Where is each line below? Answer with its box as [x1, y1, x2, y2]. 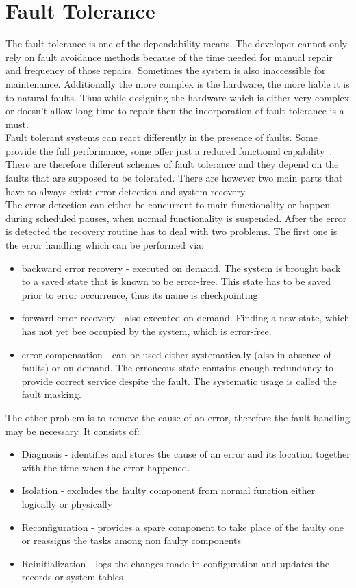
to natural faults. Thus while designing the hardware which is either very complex [5, 90, 350, 104]
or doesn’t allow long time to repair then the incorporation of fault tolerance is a [5, 103, 344, 118]
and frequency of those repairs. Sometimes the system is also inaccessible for [5, 63, 326, 77]
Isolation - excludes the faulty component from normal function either [21, 483, 316, 498]
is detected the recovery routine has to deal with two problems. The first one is [5, 224, 338, 238]
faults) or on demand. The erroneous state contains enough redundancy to [21, 360, 333, 375]
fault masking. [21, 387, 82, 402]
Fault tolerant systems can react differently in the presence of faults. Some [5, 130, 318, 145]
